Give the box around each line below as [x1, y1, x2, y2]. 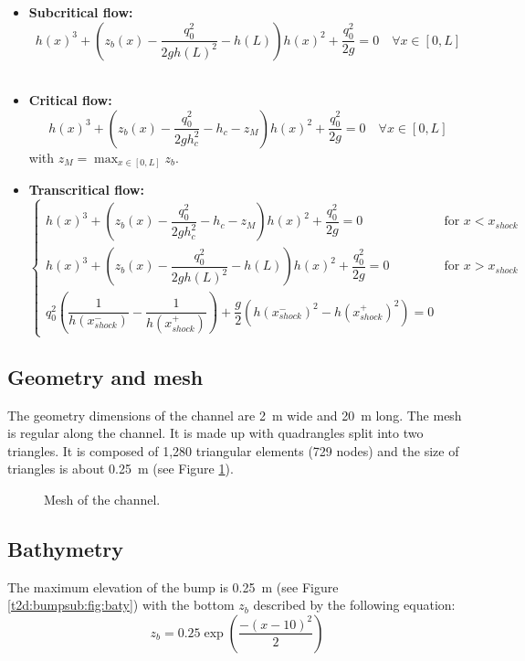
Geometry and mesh [7, 362, 204, 390]
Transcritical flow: [28, 180, 144, 199]
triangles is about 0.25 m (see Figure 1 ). [7, 459, 234, 478]
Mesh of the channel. [44, 490, 161, 508]
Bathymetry [7, 534, 124, 562]
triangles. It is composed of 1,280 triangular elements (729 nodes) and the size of [7, 441, 459, 460]
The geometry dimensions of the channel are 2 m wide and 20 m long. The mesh [7, 405, 462, 424]
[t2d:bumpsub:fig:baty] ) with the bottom [7, 595, 235, 614]
